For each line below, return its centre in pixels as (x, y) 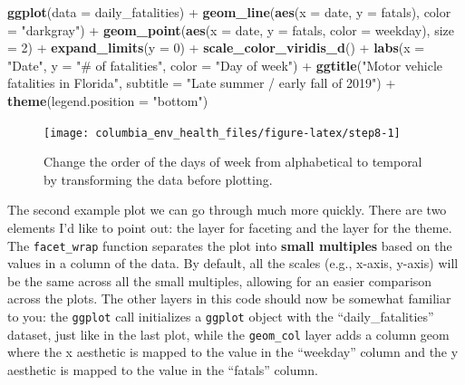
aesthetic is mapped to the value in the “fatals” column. (163, 369)
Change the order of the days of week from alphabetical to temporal (233, 162)
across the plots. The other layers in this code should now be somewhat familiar (229, 298)
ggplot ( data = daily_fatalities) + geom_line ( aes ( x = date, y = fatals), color (229, 12)
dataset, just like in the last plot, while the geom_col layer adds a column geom (228, 334)
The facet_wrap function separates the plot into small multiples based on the (230, 245)
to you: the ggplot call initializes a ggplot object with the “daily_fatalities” (221, 317)
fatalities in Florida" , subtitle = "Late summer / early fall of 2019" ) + (202, 83)
